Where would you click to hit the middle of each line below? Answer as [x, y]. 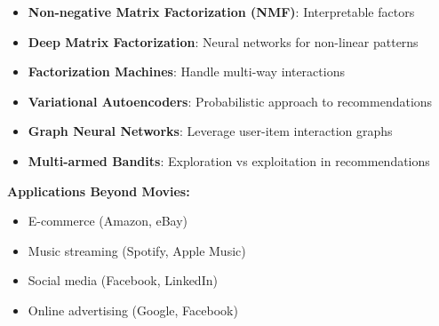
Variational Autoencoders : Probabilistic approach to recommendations [230, 101]
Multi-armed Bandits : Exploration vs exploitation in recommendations [229, 160]
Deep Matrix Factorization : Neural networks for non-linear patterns [223, 41]
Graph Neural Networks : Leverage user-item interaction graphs [210, 131]
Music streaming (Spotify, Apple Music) [137, 250]
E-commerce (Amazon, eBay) [108, 221]
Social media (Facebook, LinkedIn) [123, 280]
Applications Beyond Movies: [99, 191]
